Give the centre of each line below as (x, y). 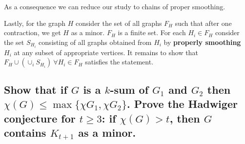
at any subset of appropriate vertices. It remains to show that (106, 52)
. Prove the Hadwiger (182, 104)
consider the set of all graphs (119, 23)
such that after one (203, 23)
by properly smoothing (202, 42)
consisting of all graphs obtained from (95, 42)
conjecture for (40, 118)
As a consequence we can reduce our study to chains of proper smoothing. (115, 6)
